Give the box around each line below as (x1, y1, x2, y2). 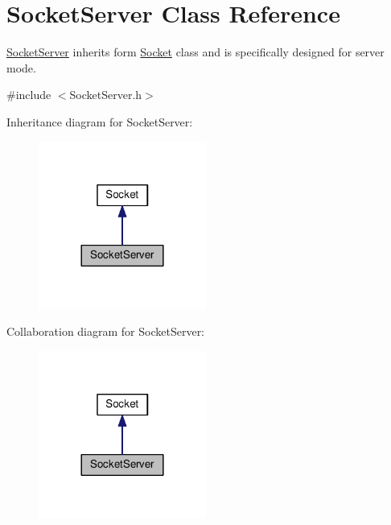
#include (6, 86, 51, 103)
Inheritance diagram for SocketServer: (6, 113, 193, 130)
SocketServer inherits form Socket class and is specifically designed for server (6, 43, 385, 60)
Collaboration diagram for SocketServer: (6, 323, 205, 340)
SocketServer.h (69, 86, 142, 103)
